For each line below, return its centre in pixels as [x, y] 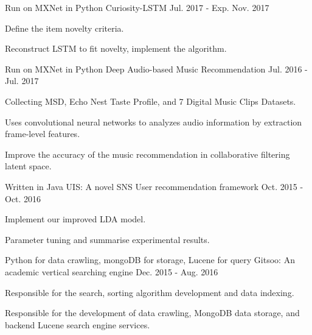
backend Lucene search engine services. [78, 324]
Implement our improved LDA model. [75, 219]
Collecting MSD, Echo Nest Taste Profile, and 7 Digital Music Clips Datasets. [151, 101]
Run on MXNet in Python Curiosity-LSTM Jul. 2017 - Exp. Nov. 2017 [137, 7]
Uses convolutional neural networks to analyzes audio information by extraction [154, 122]
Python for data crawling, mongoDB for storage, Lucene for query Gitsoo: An [150, 260]
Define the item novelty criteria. [64, 28]
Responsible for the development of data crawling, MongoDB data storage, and [152, 313]
